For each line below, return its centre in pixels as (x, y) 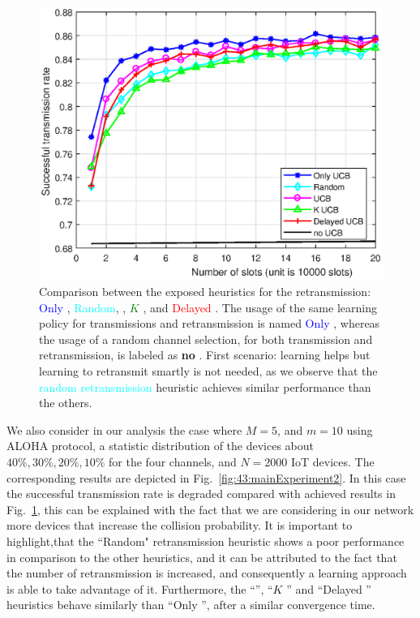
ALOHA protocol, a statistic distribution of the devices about (160, 446)
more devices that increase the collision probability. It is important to (180, 525)
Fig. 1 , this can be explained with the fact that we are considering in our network (210, 509)
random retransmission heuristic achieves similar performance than (205, 386)
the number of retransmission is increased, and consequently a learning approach (207, 573)
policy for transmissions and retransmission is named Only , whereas (210, 323)
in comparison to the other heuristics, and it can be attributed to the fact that (202, 557)
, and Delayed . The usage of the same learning (260, 307)
